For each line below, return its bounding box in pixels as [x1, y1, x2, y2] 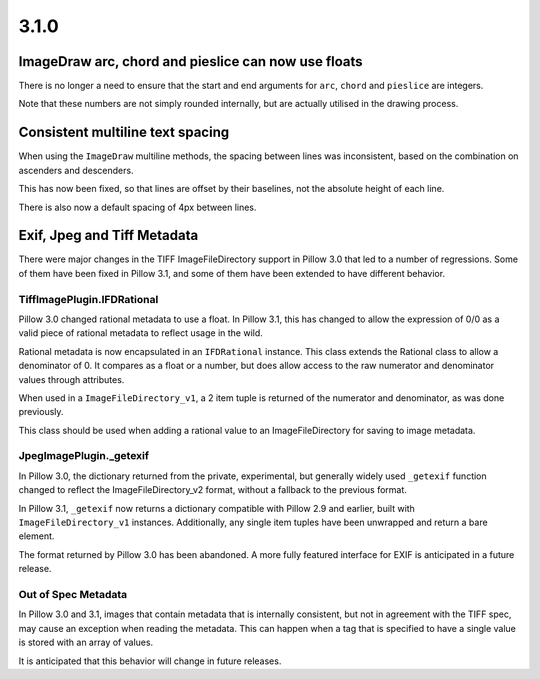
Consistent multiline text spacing [18, 124, 230, 141]
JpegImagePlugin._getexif [18, 449, 150, 463]
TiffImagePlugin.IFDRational [18, 292, 159, 306]
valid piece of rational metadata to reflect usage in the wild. [18, 327, 264, 339]
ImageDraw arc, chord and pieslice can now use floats [18, 53, 364, 70]
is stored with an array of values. [18, 636, 154, 649]
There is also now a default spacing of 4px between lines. [18, 201, 257, 213]
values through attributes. [18, 373, 125, 385]
